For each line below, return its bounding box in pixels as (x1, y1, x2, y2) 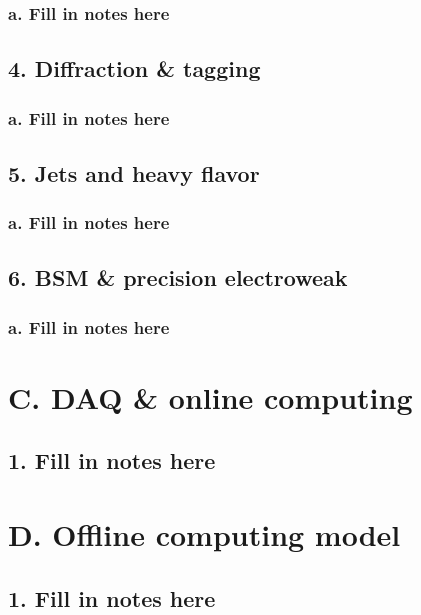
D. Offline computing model (8, 514, 401, 555)
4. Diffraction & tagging (8, 53, 261, 84)
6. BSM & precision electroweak (8, 262, 348, 293)
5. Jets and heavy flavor (8, 157, 260, 188)
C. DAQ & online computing (8, 376, 413, 417)
